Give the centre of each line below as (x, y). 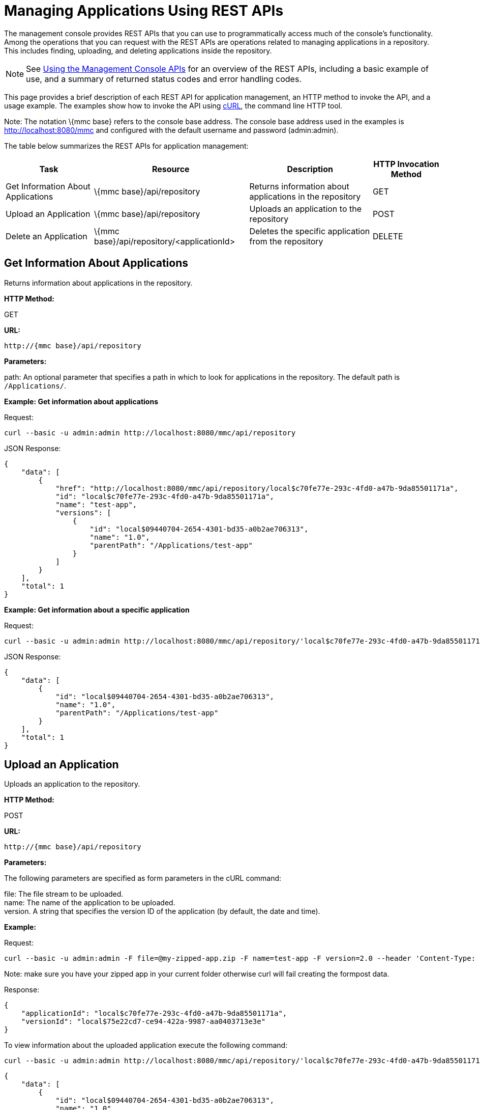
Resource (171, 169)
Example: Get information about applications (81, 401)
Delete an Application (47, 236)
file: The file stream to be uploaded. (64, 894)
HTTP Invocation (406, 164)
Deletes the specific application (310, 231)
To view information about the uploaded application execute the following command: (146, 1045)
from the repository (286, 241)
